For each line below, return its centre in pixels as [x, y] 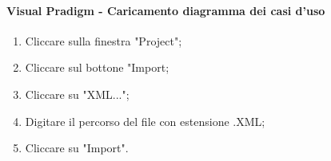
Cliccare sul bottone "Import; [97, 67]
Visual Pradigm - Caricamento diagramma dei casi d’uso [166, 10]
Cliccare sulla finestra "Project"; [104, 40]
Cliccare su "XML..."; [77, 94]
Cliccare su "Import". [77, 148]
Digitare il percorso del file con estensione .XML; [145, 121]
